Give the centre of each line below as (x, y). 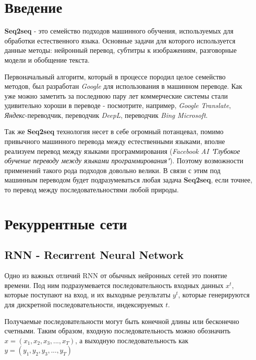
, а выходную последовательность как (132, 340)
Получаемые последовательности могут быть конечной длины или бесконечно (122, 321)
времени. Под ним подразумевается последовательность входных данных (114, 285)
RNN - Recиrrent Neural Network (94, 255)
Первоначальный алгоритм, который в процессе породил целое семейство (115, 76)
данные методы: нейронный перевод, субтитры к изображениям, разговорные (121, 50)
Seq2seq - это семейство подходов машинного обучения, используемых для (119, 31)
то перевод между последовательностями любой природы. (92, 190)
